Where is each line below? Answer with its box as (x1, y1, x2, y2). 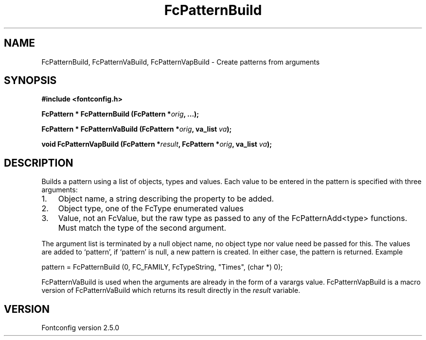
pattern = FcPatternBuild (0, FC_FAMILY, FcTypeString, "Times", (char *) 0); (41, 263, 283, 272)
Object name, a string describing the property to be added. (58, 194, 274, 204)
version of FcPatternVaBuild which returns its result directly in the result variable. (41, 286, 301, 295)
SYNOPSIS (4, 74, 57, 87)
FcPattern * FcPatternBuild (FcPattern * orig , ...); (41, 110, 199, 119)
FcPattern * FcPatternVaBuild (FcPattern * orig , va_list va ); (41, 125, 232, 134)
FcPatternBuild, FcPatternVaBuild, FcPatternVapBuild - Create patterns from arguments (41, 57, 320, 66)
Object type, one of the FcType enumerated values (58, 204, 244, 214)
